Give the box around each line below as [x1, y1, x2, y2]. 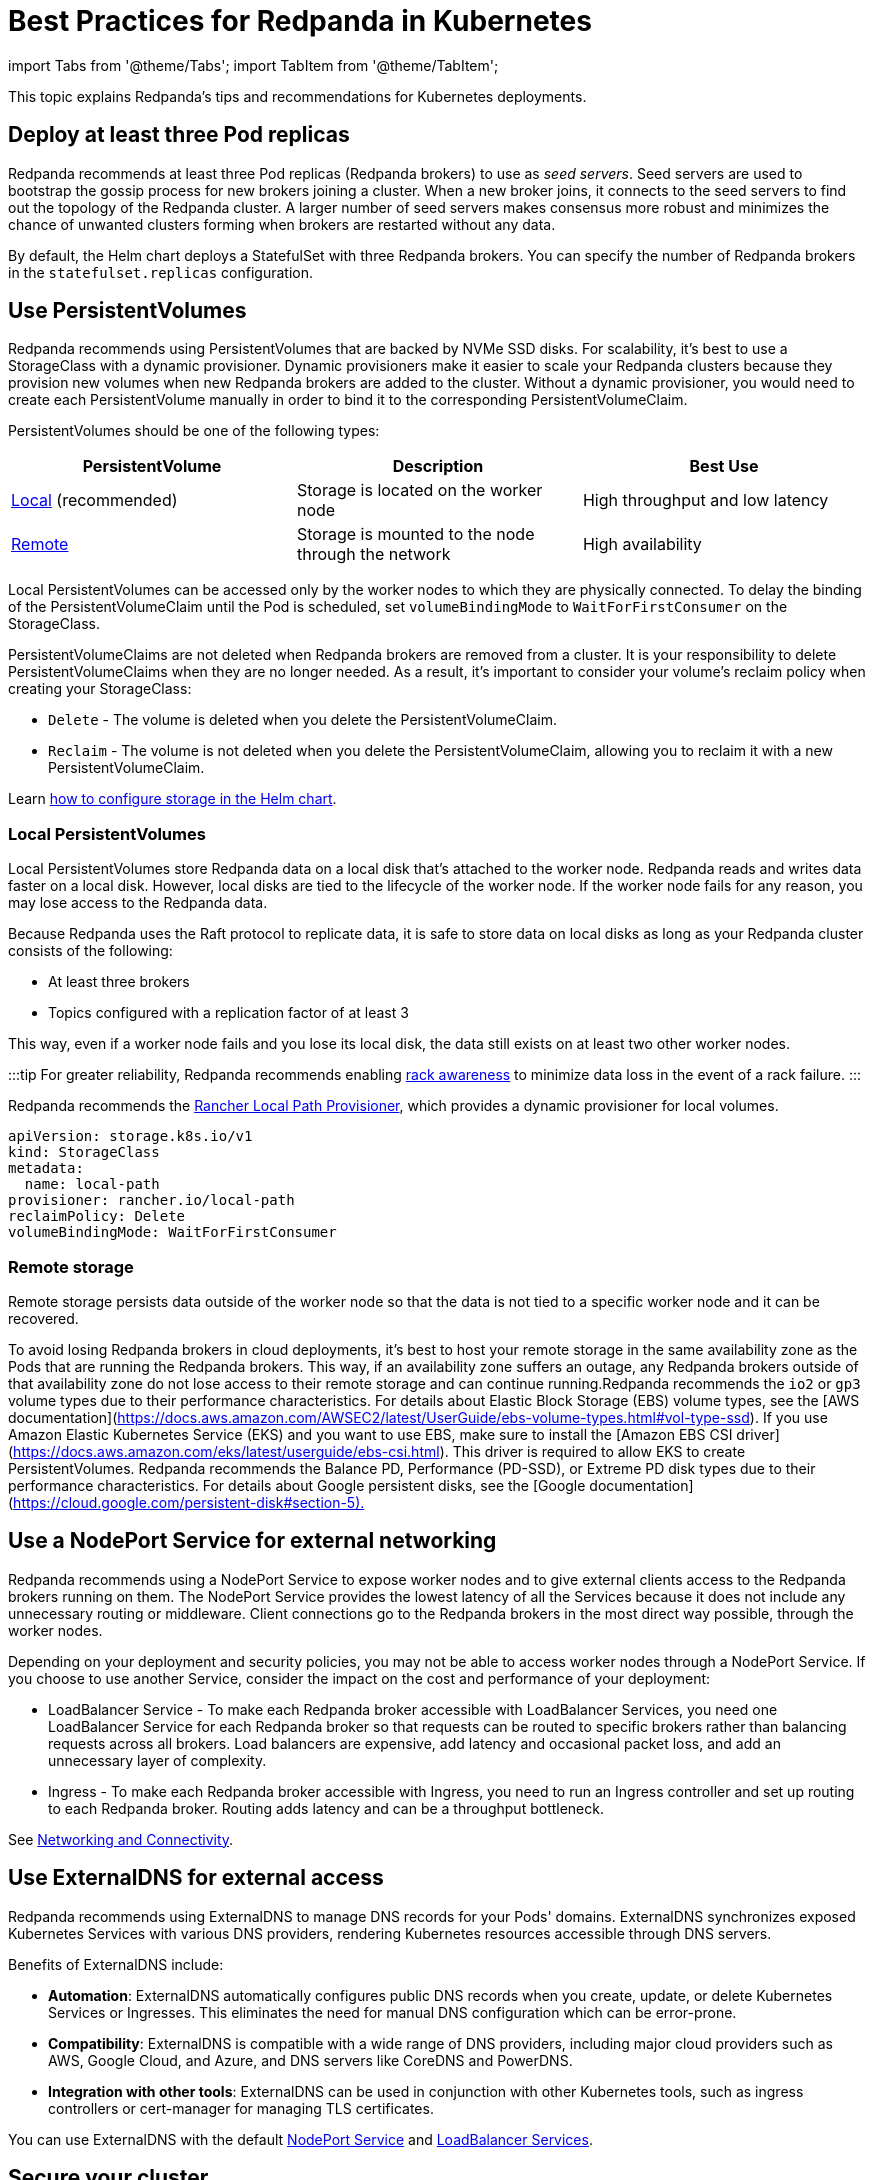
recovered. [8, 1309, 79, 1327]
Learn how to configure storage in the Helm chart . [8, 790, 337, 808]
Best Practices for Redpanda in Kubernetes [8, 4, 592, 38]
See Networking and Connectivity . [8, 1830, 234, 1848]
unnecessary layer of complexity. [48, 1751, 267, 1769]
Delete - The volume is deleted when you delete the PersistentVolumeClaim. [48, 711, 557, 729]
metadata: [8, 1160, 84, 1177]
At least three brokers [48, 973, 190, 991]
